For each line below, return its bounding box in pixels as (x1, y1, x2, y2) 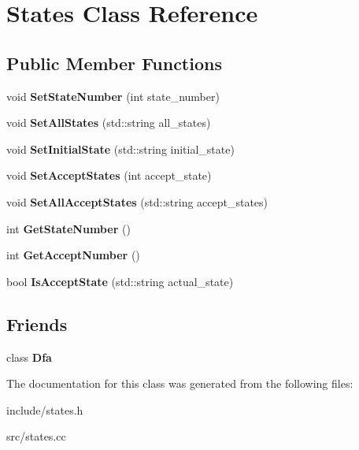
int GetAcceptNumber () (6, 247, 140, 263)
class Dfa (6, 348, 52, 365)
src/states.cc (6, 428, 66, 444)
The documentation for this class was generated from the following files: (6, 375, 353, 392)
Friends (6, 311, 68, 336)
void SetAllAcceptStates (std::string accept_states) (6, 193, 268, 210)
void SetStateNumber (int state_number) (6, 87, 220, 104)
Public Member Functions (6, 50, 222, 75)
